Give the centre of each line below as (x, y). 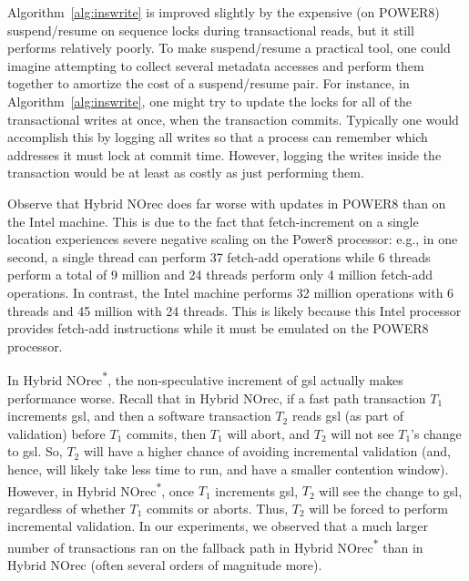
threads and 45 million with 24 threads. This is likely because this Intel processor (234, 310)
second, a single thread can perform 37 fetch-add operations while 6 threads (219, 256)
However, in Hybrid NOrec (82, 490)
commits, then (166, 433)
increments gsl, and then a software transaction (139, 416)
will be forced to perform (378, 508)
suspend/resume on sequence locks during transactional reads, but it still (211, 30)
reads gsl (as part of (347, 416)
